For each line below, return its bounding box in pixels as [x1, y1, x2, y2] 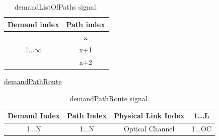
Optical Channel [123, 123, 175, 134]
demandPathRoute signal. [69, 93, 150, 103]
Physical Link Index [113, 110, 185, 121]
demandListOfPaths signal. [15, 2, 98, 12]
